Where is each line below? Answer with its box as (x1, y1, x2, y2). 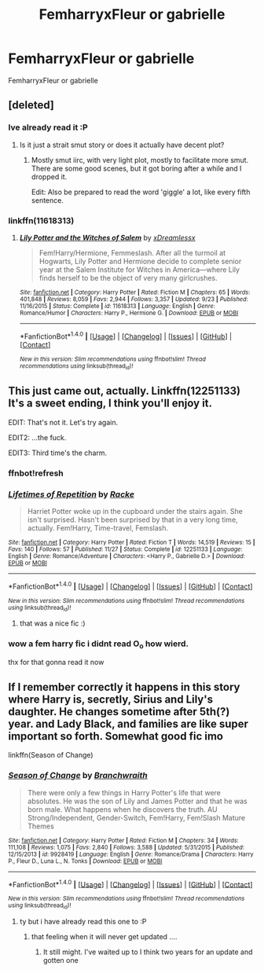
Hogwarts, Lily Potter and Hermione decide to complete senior (38, 256, 242, 266)
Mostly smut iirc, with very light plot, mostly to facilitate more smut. (31, 155, 249, 164)
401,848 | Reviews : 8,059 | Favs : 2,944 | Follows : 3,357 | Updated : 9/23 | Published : (19, 295, 249, 303)
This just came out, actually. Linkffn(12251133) (8, 384, 241, 398)
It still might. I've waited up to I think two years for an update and (42, 947, 253, 956)
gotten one (42, 955, 79, 964)
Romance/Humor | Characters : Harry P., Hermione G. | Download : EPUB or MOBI (19, 309, 239, 317)
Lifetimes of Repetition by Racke (8, 489, 135, 500)
